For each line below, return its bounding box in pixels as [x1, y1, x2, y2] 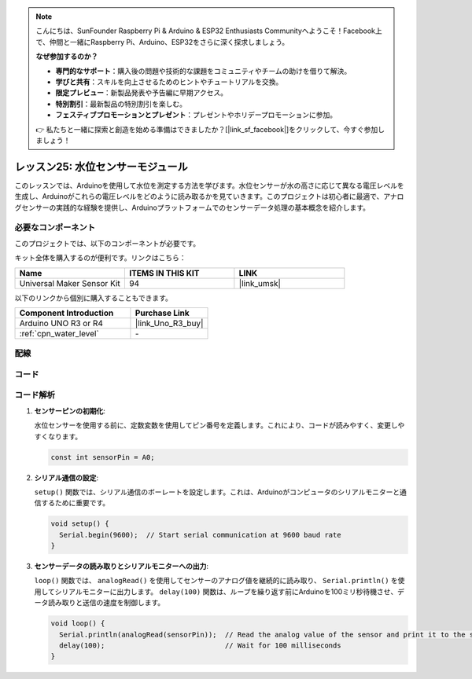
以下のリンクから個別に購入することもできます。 [14, 293, 173, 303]
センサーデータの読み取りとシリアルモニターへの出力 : [34, 562, 208, 571]
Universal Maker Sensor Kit [19, 277, 121, 288]
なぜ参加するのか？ [35, 52, 98, 61]
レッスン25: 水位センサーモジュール [14, 160, 188, 173]
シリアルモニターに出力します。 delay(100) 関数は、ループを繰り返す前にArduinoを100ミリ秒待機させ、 [54, 586, 398, 596]
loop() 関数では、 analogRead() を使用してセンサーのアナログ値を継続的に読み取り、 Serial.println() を [34, 576, 399, 585]
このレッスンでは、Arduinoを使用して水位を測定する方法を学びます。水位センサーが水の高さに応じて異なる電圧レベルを [14, 181, 404, 190]
